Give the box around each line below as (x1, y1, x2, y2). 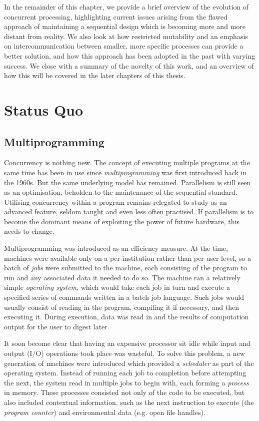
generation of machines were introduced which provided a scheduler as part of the (4, 357, 254, 368)
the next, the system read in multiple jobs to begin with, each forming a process (4, 377, 249, 387)
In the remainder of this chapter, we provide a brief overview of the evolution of (4, 2, 249, 12)
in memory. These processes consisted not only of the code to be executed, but (4, 387, 245, 397)
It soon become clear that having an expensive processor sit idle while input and (4, 338, 250, 348)
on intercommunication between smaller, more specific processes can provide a (4, 41, 243, 51)
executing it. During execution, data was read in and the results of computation (4, 311, 249, 322)
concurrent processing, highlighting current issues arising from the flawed (4, 11, 227, 22)
